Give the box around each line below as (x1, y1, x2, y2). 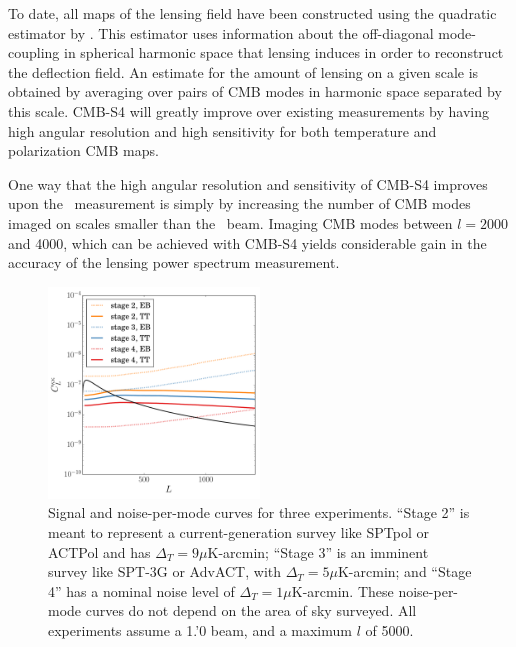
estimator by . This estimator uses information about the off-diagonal (8, 22, 434, 43)
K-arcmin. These (291, 580, 394, 601)
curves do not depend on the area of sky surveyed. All (85, 600, 417, 621)
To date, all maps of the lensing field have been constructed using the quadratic (8, 3, 497, 23)
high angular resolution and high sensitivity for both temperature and (8, 120, 437, 141)
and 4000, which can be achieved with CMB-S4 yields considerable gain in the (8, 232, 487, 253)
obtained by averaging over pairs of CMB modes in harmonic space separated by (8, 81, 502, 102)
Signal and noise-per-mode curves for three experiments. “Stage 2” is (48, 502, 470, 523)
